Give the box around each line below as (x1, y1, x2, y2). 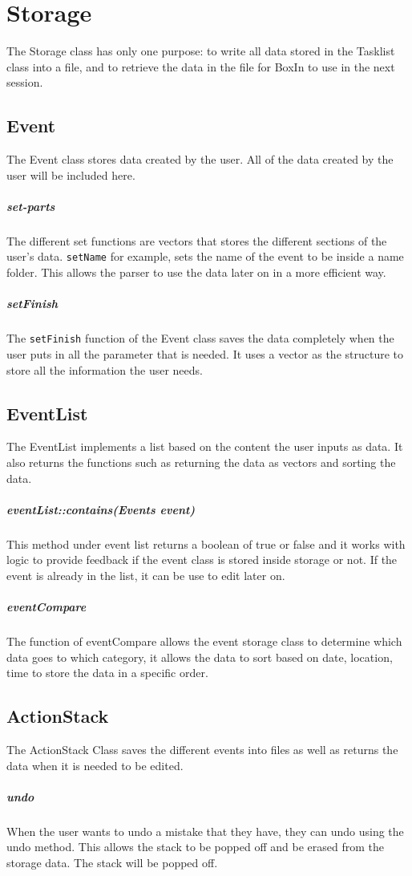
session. (6, 74, 43, 91)
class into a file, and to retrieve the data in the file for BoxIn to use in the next (6, 58, 395, 75)
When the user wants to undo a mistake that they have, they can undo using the (6, 822, 404, 839)
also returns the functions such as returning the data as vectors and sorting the (6, 453, 396, 470)
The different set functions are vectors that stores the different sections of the (6, 232, 387, 249)
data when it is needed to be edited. (6, 756, 184, 773)
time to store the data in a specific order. (6, 664, 208, 681)
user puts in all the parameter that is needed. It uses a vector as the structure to (6, 345, 403, 362)
